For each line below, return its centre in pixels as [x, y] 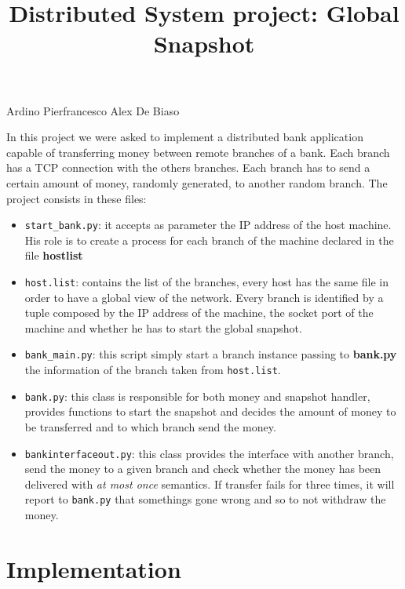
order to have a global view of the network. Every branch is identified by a [204, 297]
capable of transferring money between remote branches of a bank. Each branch [198, 152]
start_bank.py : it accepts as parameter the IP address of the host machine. [208, 225]
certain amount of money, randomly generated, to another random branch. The [197, 182]
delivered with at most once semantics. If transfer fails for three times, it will [210, 484]
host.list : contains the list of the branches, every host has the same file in [206, 281]
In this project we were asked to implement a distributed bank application [185, 137]
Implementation [94, 568]
